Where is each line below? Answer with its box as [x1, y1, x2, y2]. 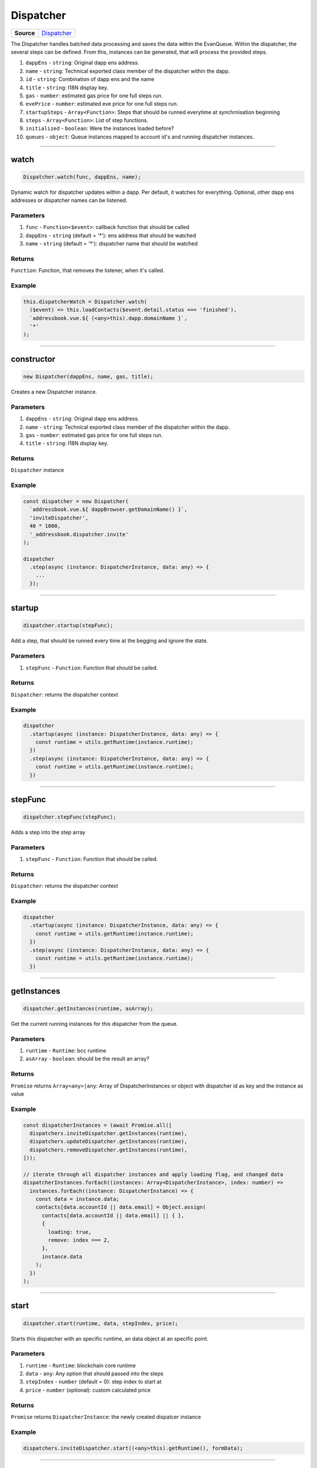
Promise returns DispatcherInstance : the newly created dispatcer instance [11, 1413, 201, 1420]
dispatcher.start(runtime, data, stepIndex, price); [23, 1320, 178, 1326]
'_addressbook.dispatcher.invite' [29, 531, 129, 537]
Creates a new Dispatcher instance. [11, 388, 97, 395]
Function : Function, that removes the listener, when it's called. [11, 267, 164, 274]
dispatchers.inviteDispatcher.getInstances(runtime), [29, 1130, 188, 1136]
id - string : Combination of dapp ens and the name [25, 76, 155, 83]
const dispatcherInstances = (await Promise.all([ [23, 1122, 173, 1129]
